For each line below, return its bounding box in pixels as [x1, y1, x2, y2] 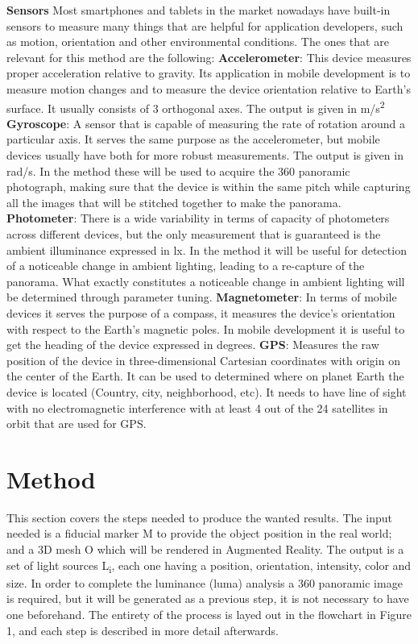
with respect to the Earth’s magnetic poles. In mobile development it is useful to [6, 320, 405, 337]
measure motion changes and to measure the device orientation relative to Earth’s [6, 80, 411, 97]
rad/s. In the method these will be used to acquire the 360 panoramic [6, 162, 350, 179]
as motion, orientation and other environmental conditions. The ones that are [6, 33, 389, 50]
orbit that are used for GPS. [6, 415, 147, 432]
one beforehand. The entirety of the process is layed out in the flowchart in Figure [6, 605, 412, 622]
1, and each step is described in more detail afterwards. [6, 621, 279, 638]
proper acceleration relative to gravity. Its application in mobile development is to [6, 64, 411, 81]
